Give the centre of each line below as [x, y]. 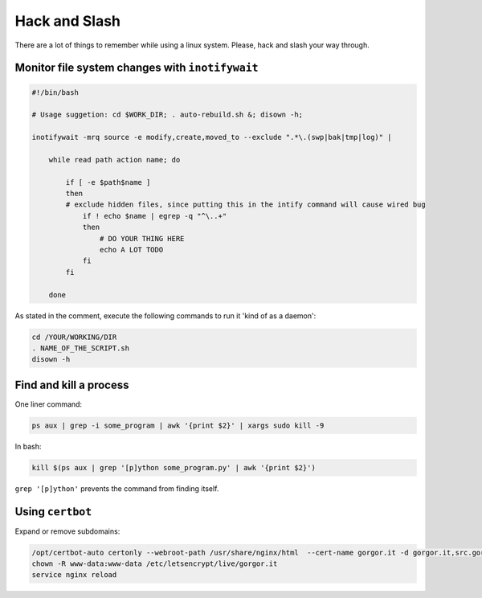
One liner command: [49, 404]
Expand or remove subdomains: [67, 531]
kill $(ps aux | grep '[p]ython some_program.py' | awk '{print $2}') [174, 467]
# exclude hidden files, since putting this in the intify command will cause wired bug [245, 205]
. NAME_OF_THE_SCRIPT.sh [81, 348]
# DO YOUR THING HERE [142, 238]
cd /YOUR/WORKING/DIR [74, 337]
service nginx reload [74, 575]
